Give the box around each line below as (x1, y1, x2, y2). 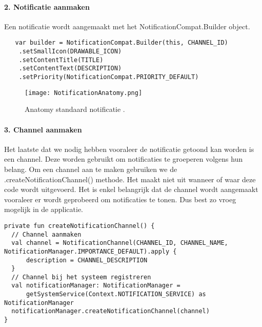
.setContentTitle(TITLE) (18, 56, 104, 64)
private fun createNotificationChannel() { (4, 222, 155, 229)
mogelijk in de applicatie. (4, 204, 84, 215)
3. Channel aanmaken (4, 124, 82, 134)
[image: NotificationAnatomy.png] (25, 89, 143, 97)
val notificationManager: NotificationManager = (11, 282, 180, 290)
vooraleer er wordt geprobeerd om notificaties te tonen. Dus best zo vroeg (4, 194, 236, 204)
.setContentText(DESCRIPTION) (18, 65, 122, 72)
